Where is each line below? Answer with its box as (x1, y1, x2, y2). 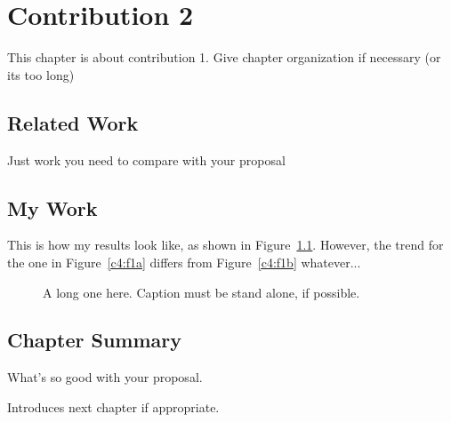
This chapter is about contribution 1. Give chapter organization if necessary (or (7, 48, 441, 67)
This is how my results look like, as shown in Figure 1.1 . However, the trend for (7, 235, 444, 254)
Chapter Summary (7, 326, 181, 354)
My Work (7, 194, 98, 221)
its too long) (7, 65, 75, 84)
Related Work (7, 108, 139, 136)
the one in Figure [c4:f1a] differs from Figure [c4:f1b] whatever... (7, 252, 361, 271)
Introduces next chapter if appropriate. (7, 397, 220, 416)
